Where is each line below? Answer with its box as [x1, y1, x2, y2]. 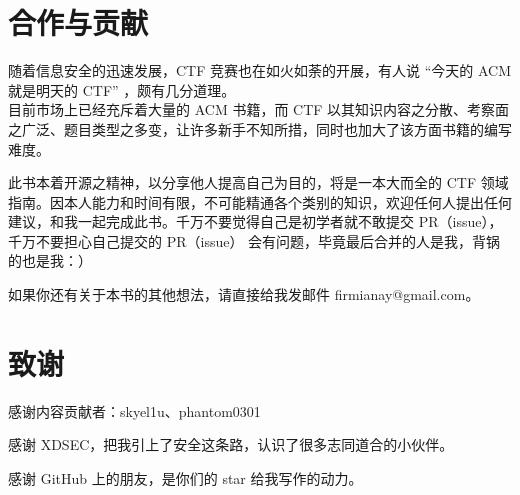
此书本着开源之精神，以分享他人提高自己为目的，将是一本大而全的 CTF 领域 [8, 172, 509, 193]
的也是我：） [8, 250, 92, 271]
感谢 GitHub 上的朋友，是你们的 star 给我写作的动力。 [8, 467, 363, 488]
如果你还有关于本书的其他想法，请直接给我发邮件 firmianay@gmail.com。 [8, 284, 480, 305]
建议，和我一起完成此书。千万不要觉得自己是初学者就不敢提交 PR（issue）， [8, 211, 503, 232]
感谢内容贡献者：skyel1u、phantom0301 [8, 400, 261, 421]
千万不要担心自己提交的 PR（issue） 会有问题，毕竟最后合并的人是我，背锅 [8, 230, 501, 251]
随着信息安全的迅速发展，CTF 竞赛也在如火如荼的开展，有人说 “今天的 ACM [8, 60, 512, 81]
